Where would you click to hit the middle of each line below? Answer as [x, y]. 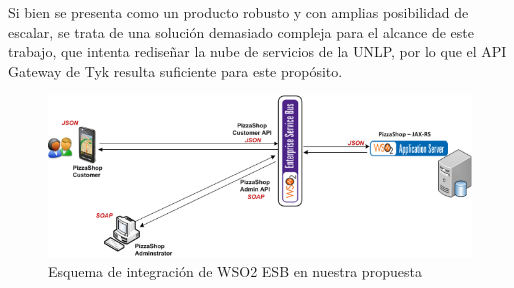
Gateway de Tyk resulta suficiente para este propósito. [175, 70]
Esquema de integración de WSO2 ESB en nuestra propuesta [235, 271]
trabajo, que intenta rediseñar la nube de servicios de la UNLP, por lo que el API [257, 51]
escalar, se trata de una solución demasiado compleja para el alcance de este [241, 31]
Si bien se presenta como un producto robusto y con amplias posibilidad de [238, 12]
